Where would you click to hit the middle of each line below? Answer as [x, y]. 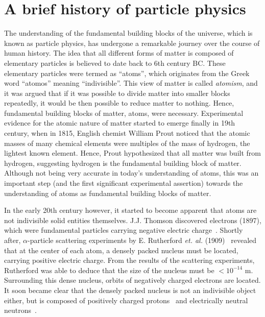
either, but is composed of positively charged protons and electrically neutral [126, 300]
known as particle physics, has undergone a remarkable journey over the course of [132, 43]
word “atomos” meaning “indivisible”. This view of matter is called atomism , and [131, 83]
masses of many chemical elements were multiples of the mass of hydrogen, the [127, 143]
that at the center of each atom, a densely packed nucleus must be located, [121, 250]
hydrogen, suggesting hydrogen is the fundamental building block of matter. [123, 163]
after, [13, 240]
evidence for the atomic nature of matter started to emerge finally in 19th [120, 123]
